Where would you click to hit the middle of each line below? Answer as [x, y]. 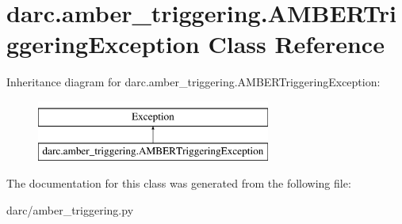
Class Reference [296, 44]
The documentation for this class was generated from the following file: [179, 183]
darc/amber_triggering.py [70, 209]
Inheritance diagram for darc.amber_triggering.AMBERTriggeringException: [193, 82]
